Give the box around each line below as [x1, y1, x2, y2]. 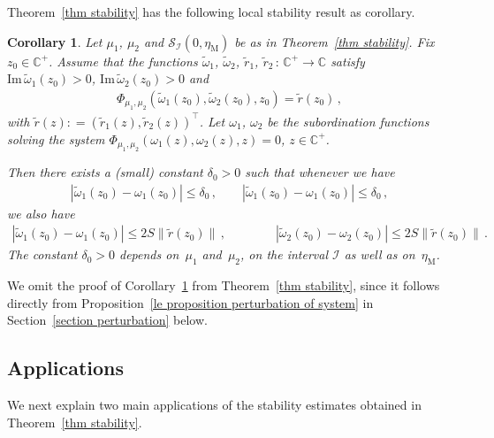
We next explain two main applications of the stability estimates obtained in [7, 396, 422, 414]
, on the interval [240, 245, 328, 264]
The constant [7, 245, 78, 264]
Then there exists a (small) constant [7, 163, 203, 181]
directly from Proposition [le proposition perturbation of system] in [7, 293, 374, 311]
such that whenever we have [245, 163, 395, 181]
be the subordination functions [267, 111, 429, 130]
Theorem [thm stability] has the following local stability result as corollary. [7, 3, 415, 20]
